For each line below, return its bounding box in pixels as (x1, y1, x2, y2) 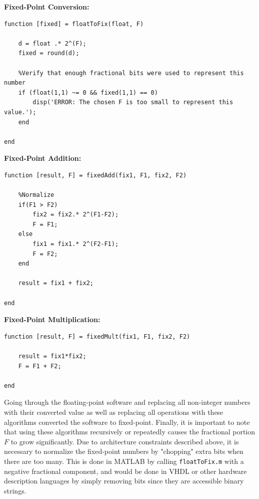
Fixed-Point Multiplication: (4, 314, 100, 325)
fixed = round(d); (18, 50, 79, 57)
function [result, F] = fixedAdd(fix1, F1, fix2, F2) (4, 171, 187, 179)
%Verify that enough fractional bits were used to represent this (18, 69, 244, 77)
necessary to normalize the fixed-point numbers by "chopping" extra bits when (4, 446, 243, 456)
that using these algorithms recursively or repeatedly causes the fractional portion (4, 426, 255, 437)
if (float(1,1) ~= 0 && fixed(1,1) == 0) (18, 89, 158, 96)
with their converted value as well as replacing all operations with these (4, 406, 223, 417)
